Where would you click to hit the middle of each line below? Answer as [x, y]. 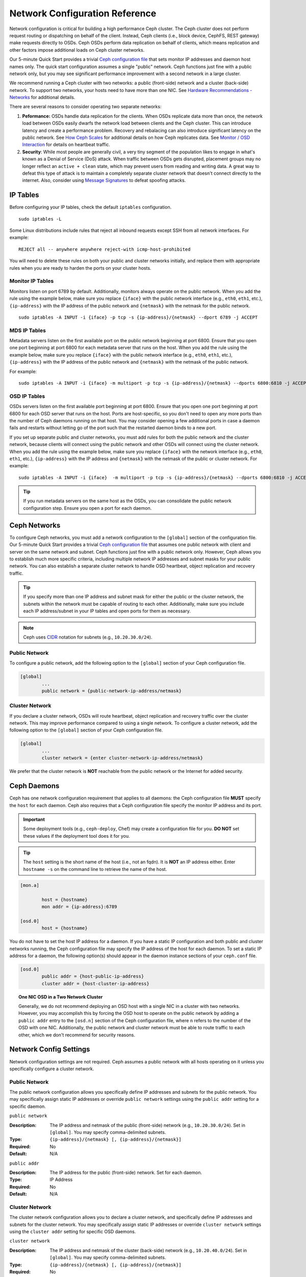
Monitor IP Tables [32, 281]
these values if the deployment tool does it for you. [76, 836]
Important [34, 819]
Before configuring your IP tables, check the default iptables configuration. [91, 207]
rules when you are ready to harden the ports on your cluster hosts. [80, 268]
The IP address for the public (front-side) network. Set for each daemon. [126, 1173]
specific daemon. [28, 1106]
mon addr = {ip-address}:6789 [79, 907]
